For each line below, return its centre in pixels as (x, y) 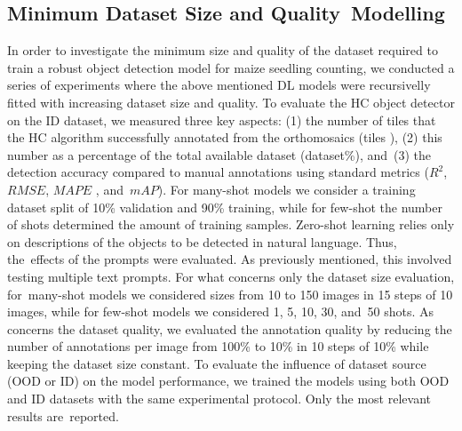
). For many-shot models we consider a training (287, 189)
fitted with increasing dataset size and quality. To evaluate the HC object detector (231, 102)
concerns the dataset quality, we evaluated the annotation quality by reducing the (230, 328)
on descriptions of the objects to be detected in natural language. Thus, (202, 241)
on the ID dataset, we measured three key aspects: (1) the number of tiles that (222, 120)
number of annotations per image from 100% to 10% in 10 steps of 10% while (218, 346)
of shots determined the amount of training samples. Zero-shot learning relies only (231, 224)
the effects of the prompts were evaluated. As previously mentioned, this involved (230, 259)
